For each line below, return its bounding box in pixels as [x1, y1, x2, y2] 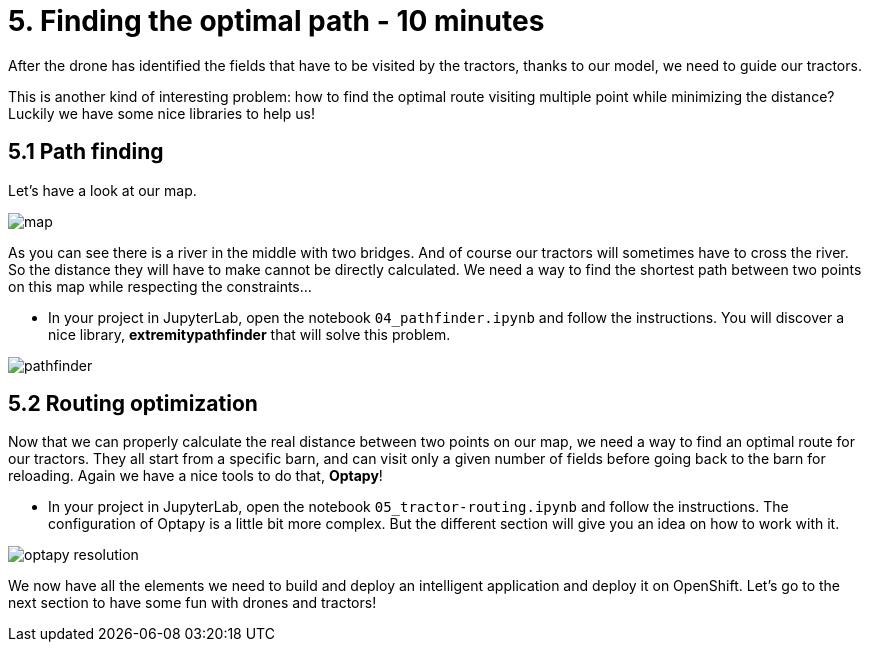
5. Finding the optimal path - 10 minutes [8, 4, 545, 38]
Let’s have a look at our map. [8, 181, 197, 199]
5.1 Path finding [8, 139, 164, 165]
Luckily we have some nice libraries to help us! [8, 104, 315, 122]
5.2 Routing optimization [8, 391, 258, 417]
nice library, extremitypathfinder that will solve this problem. [48, 325, 451, 343]
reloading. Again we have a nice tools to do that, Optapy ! [8, 467, 383, 485]
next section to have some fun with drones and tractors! [8, 594, 377, 612]
